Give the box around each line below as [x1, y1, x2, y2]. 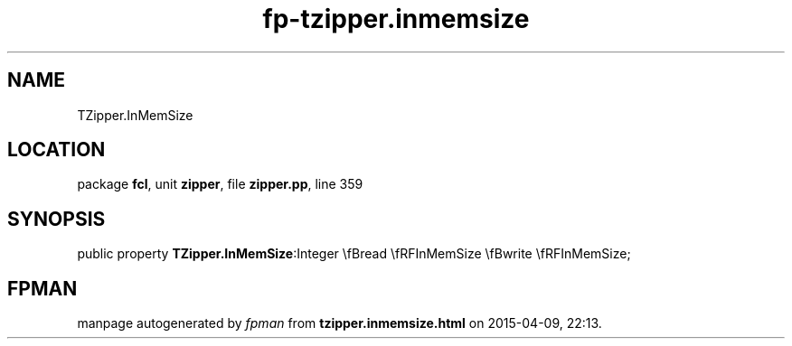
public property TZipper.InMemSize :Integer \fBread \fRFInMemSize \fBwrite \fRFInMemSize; [77, 246, 631, 262]
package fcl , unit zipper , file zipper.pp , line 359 [77, 176, 363, 192]
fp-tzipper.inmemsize [262, 4, 530, 34]
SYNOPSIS [7, 207, 106, 230]
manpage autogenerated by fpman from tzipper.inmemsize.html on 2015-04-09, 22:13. [77, 315, 602, 332]
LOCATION [7, 138, 106, 162]
